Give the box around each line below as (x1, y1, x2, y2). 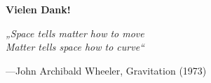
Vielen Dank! (6, 2, 71, 16)
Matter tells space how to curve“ (6, 39, 144, 54)
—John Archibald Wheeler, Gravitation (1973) (6, 63, 207, 77)
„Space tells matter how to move (6, 25, 144, 40)
